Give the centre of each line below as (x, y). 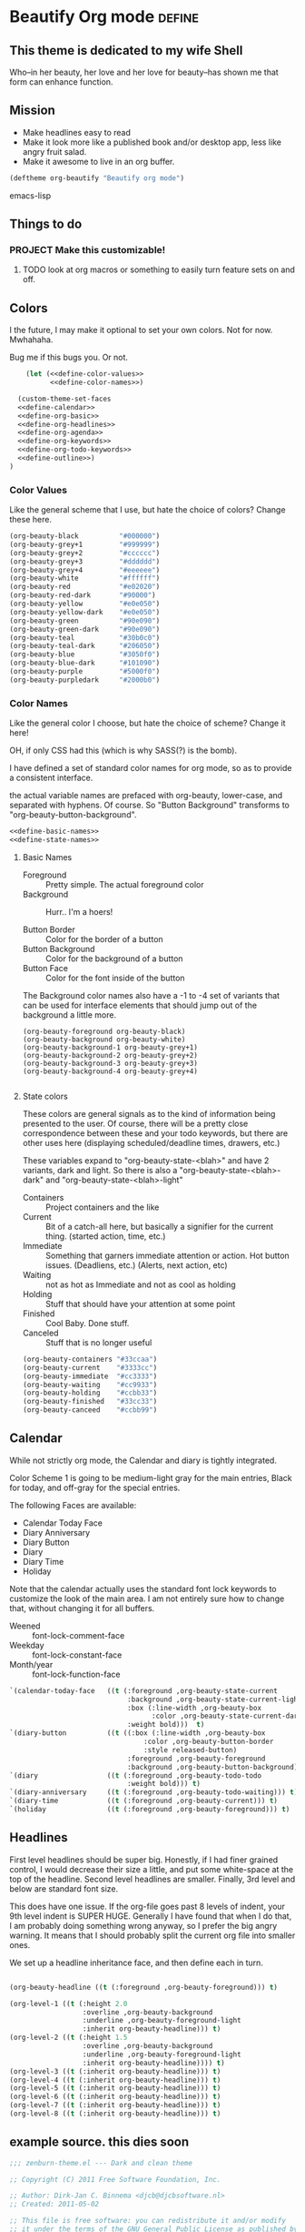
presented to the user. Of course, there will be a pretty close (135, 1123)
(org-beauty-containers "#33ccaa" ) (90, 1359)
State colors (45, 1096)
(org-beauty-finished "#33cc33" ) (90, 1402)
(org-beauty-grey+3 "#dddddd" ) (85, 562)
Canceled (40, 1333)
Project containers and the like (102, 1207)
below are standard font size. (64, 1888)
